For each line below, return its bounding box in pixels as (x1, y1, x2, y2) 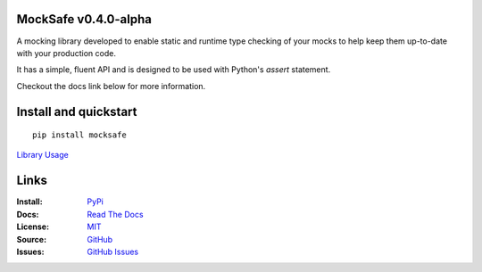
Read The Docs (87, 209, 144, 219)
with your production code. (16, 47, 116, 58)
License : (16, 221, 49, 232)
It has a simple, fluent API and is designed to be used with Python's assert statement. (16, 64, 331, 75)
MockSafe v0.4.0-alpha (16, 12, 152, 27)
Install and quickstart (16, 103, 137, 120)
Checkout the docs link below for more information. (16, 80, 206, 91)
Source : (16, 234, 47, 244)
